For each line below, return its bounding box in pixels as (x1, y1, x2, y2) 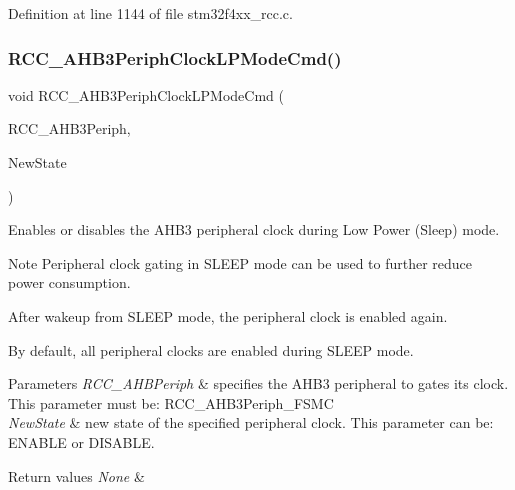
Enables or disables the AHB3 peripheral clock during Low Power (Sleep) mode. (8, 219, 500, 240)
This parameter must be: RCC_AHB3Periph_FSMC (8, 392, 334, 413)
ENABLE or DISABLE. (8, 431, 155, 452)
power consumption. (8, 272, 131, 293)
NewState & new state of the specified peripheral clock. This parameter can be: (8, 412, 494, 433)
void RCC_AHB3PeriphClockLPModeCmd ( (8, 84, 284, 105)
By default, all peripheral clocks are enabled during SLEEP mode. (8, 339, 414, 360)
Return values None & (8, 465, 145, 486)
